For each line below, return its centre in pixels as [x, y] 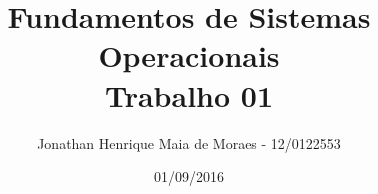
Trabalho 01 [189, 94]
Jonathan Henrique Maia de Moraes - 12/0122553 [189, 142]
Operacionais [189, 55]
